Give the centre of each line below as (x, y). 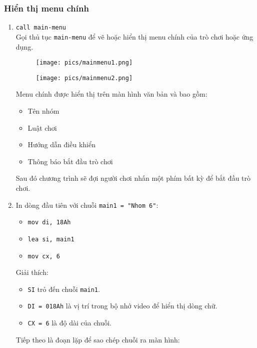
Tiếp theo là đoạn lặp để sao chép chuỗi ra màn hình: (98, 339)
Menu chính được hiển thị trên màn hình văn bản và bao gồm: (111, 94)
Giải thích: (32, 272)
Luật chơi (42, 127)
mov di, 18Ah (49, 223)
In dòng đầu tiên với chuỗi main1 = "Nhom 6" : (87, 205)
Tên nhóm (43, 111)
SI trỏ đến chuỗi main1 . (64, 289)
